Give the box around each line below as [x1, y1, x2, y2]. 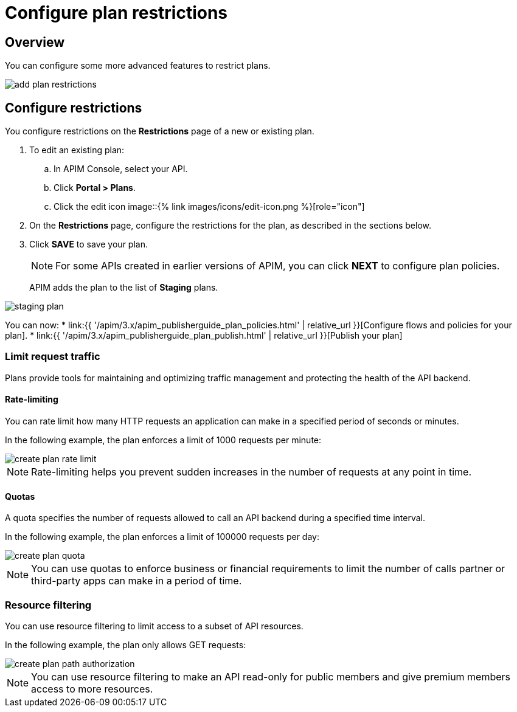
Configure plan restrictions [5, 2, 228, 23]
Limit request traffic [5, 350, 100, 363]
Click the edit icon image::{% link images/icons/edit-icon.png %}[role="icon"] [54, 201, 365, 212]
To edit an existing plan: [29, 145, 125, 156]
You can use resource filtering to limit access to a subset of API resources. [5, 620, 304, 631]
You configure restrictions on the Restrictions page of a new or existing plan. [5, 126, 314, 137]
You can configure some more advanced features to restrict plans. [5, 60, 271, 71]
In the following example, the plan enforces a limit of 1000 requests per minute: [5, 434, 322, 445]
